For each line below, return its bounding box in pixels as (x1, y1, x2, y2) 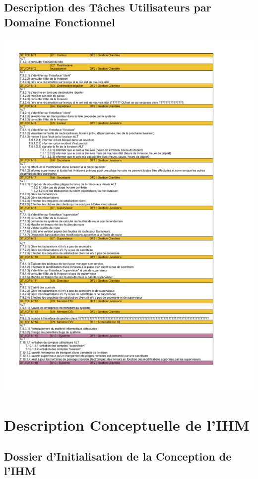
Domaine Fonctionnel (4, 14, 115, 29)
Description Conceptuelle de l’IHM (4, 414, 250, 435)
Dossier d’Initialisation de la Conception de (4, 449, 232, 464)
